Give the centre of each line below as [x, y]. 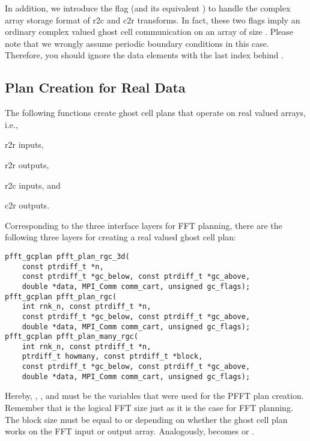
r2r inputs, [24, 144]
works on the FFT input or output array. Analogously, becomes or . [130, 431]
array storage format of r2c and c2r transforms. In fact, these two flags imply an [153, 20]
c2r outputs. [27, 205]
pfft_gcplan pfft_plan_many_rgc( [71, 337]
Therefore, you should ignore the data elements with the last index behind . [144, 55]
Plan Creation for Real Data [95, 87]
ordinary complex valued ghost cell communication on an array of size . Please [149, 32]
